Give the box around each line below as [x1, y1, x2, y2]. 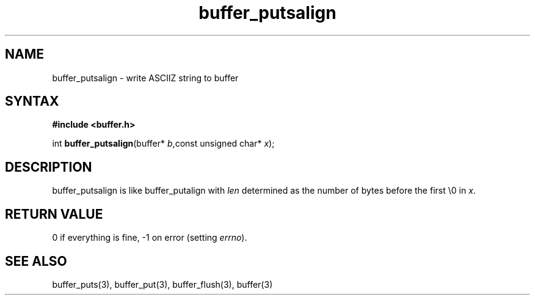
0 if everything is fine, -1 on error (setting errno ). [52, 232, 247, 243]
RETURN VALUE [5, 206, 103, 222]
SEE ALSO [5, 253, 67, 269]
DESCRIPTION [5, 159, 92, 175]
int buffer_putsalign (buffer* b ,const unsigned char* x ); [52, 138, 275, 149]
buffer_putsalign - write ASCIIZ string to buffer [52, 72, 239, 83]
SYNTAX [5, 93, 59, 109]
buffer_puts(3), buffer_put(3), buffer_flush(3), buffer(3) [52, 279, 273, 290]
